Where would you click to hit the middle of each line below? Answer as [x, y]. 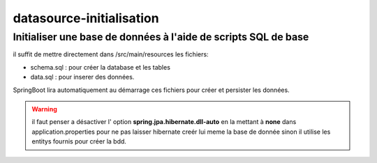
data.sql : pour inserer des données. [82, 77]
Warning [44, 109]
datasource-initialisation [86, 18]
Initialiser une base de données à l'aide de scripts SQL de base [161, 37]
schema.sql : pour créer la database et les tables [101, 67]
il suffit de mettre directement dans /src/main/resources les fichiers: [111, 54]
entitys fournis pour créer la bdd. [79, 141]
